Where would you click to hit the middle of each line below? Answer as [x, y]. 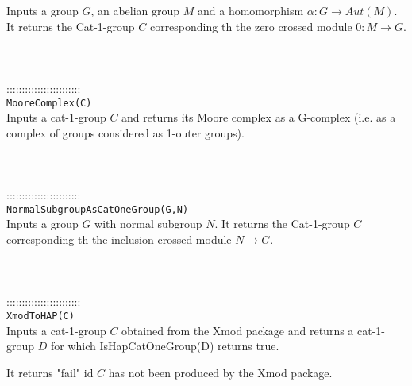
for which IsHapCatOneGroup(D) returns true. [165, 346]
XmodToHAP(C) [40, 316]
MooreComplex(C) [49, 103]
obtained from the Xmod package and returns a [238, 330]
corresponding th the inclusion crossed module [119, 239]
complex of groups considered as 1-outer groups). [125, 132]
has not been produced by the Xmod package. [220, 372]
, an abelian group [135, 10]
